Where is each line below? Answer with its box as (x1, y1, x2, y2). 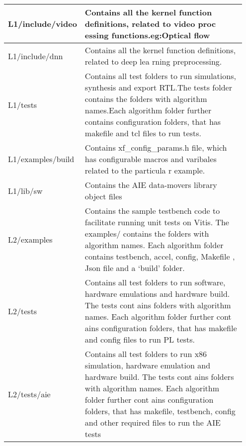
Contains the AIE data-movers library (84, 179, 217, 190)
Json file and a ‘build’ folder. (84, 262, 185, 273)
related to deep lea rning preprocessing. (84, 56, 222, 67)
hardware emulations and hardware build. (84, 288, 230, 299)
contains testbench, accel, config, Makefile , (84, 251, 235, 262)
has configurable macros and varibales (84, 153, 217, 165)
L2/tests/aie (8, 388, 51, 400)
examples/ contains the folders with (84, 228, 209, 239)
